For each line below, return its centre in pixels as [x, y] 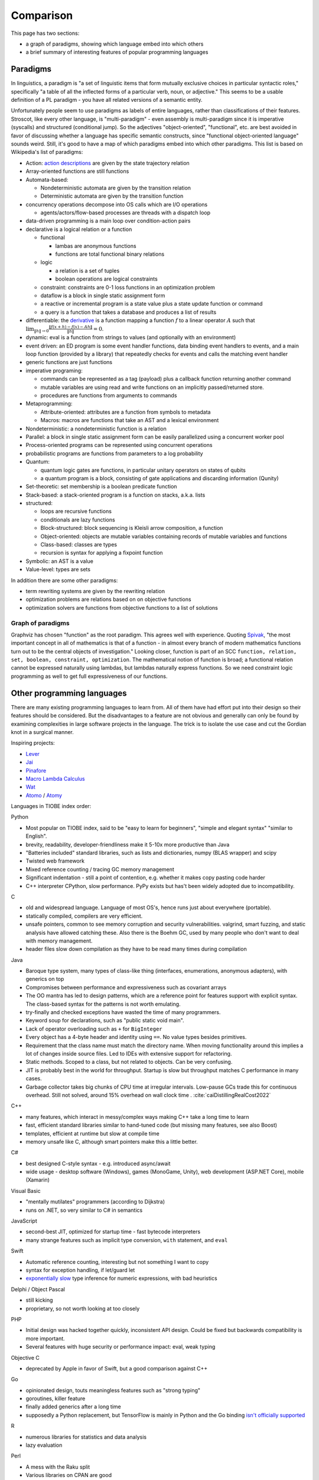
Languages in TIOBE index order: [51, 806]
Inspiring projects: [33, 743]
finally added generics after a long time [73, 1407]
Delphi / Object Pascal [38, 1289]
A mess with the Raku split [58, 1467]
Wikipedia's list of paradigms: [47, 152]
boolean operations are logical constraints [106, 279]
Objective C [25, 1357]
